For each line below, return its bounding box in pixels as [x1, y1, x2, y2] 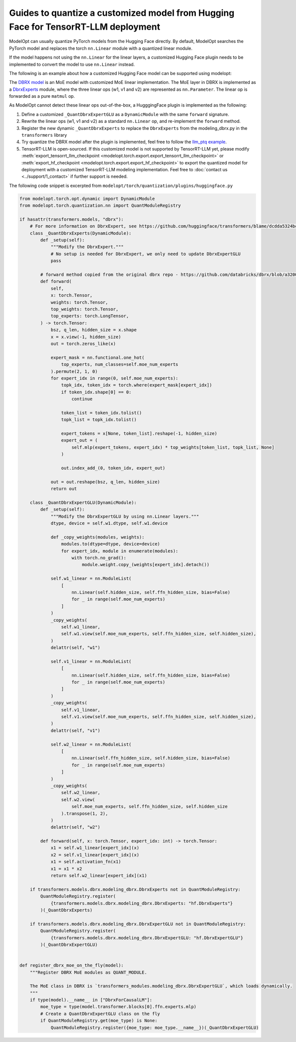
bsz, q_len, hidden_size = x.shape [50, 327, 137, 333]
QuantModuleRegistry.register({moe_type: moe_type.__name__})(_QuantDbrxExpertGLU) [50, 1025, 259, 1030]
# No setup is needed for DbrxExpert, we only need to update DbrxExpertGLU [50, 251, 241, 257]
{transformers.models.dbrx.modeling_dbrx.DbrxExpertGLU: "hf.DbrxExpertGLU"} [50, 935, 244, 940]
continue [72, 396, 93, 402]
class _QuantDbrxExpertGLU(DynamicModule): [30, 500, 137, 505]
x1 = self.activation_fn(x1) [50, 859, 121, 865]
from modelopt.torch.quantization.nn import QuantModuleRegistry [19, 203, 181, 208]
